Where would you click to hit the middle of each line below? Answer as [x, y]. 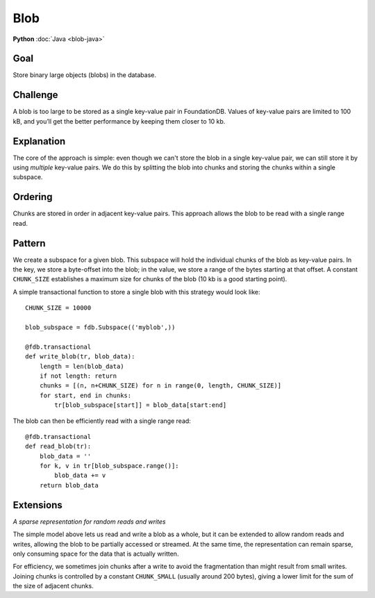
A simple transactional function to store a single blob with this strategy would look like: [136, 292]
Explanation [39, 141]
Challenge [35, 95]
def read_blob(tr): [58, 447]
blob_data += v [80, 475]
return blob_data [69, 485]
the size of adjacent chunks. [53, 586]
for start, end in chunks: [85, 395]
